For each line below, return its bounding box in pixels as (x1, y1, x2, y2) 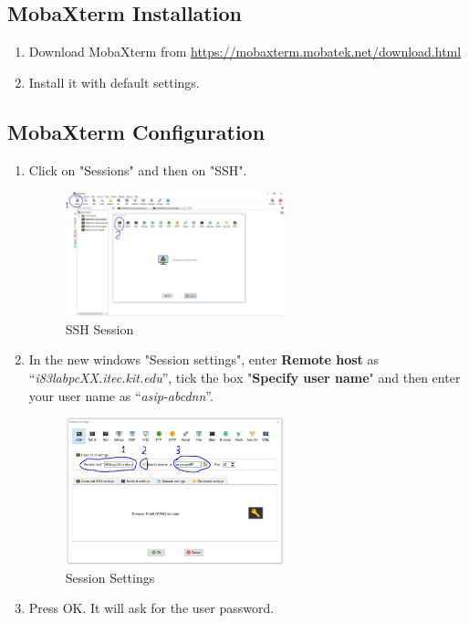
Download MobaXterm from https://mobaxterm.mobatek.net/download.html (28, 42, 462, 61)
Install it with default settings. (28, 72, 200, 91)
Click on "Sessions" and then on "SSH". (28, 160, 247, 179)
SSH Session (65, 319, 134, 338)
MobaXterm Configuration (7, 117, 266, 145)
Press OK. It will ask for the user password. (28, 598, 275, 618)
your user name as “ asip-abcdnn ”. (28, 385, 214, 405)
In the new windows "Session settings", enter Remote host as (28, 350, 379, 369)
